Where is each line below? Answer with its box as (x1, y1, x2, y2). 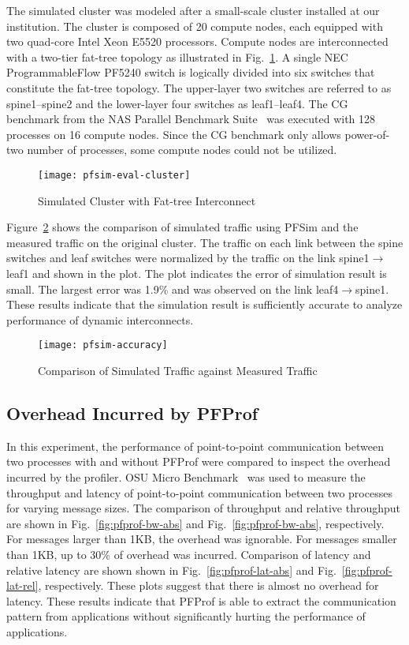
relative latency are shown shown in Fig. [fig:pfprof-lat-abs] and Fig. (6, 561, 336, 578)
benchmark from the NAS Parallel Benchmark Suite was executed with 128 (6, 111, 376, 127)
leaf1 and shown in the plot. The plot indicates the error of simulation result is (6, 264, 387, 281)
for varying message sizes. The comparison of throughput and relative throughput (6, 500, 400, 516)
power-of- (344, 126, 390, 142)
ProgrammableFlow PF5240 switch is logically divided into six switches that (6, 64, 375, 81)
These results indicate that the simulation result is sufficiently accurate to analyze (6, 296, 403, 313)
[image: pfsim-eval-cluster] (38, 169, 191, 181)
